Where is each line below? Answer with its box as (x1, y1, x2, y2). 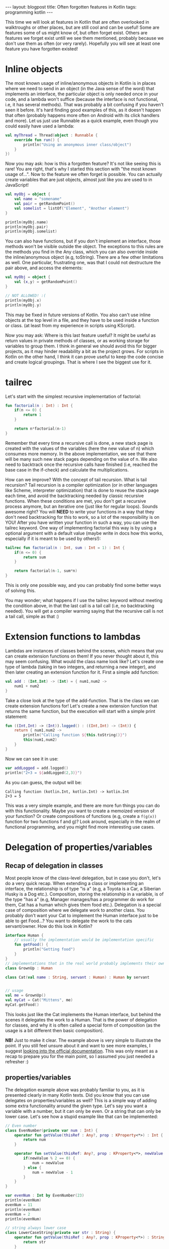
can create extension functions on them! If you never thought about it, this (5, 653, 159, 659)
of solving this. (5, 587, 36, 593)
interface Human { (5, 933, 44, 938)
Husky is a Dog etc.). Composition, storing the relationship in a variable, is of (5, 891, 164, 897)
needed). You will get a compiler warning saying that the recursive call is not (5, 608, 163, 614)
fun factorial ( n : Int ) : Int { (5, 403, 73, 408)
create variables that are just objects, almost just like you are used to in (5, 176, 152, 183)
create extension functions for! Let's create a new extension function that (5, 702, 157, 709)
